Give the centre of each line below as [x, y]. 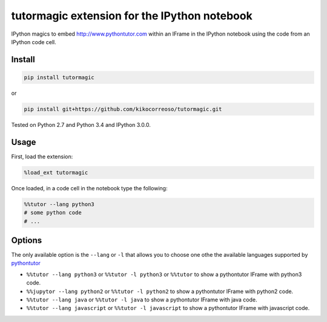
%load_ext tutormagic [56, 172]
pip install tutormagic [59, 77]
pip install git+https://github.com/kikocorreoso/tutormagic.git [123, 109]
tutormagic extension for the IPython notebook [132, 16]
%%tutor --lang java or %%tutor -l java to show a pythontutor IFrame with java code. [142, 300]
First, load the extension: [42, 156]
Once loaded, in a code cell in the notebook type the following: [89, 188]
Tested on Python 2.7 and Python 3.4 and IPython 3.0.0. [81, 124]
